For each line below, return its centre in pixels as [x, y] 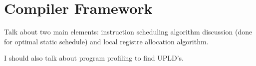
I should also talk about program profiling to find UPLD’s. [94, 58]
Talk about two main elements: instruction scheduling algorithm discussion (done [128, 32]
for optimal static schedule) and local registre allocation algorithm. [106, 41]
